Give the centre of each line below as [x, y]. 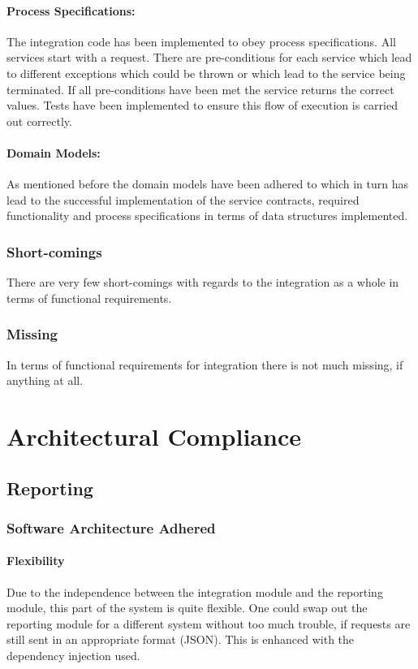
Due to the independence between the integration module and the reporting [195, 591]
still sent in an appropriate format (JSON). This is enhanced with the [181, 639]
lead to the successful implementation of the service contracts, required [183, 199]
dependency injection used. [73, 655]
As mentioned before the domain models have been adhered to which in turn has [208, 184]
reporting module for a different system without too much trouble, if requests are [209, 623]
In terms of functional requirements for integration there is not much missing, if [205, 364]
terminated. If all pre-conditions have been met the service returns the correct [200, 89]
